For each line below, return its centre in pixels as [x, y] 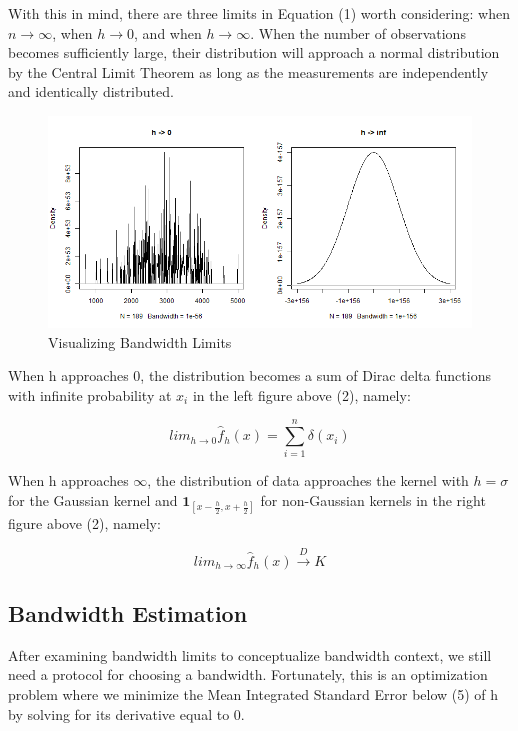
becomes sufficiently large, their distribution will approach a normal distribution [254, 52]
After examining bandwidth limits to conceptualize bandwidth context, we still [250, 654]
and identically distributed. [91, 91]
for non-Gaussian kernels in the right [373, 500]
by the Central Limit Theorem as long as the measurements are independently [248, 71]
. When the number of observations [358, 32]
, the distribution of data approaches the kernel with [308, 480]
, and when [168, 32]
